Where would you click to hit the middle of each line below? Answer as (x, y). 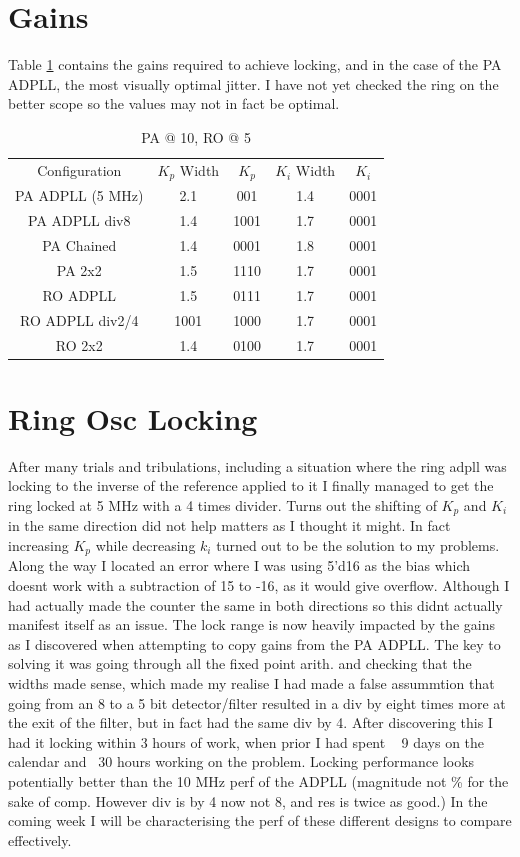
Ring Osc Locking (133, 417)
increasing (38, 544)
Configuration (79, 170)
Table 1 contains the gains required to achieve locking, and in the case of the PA (255, 64)
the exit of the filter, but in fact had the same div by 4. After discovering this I (250, 722)
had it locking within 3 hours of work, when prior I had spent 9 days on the (246, 741)
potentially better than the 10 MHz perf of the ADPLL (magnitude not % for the (258, 780)
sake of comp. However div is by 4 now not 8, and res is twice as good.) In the (248, 800)
